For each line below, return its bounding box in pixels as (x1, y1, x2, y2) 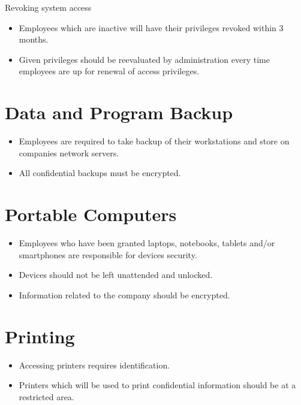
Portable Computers (5, 202, 177, 226)
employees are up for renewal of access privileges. (19, 65, 200, 77)
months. (19, 33, 49, 46)
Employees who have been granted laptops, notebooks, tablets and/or (19, 237, 275, 249)
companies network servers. (19, 146, 119, 159)
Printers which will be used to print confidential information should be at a (19, 379, 296, 391)
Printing (5, 324, 75, 348)
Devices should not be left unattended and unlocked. (19, 268, 213, 281)
